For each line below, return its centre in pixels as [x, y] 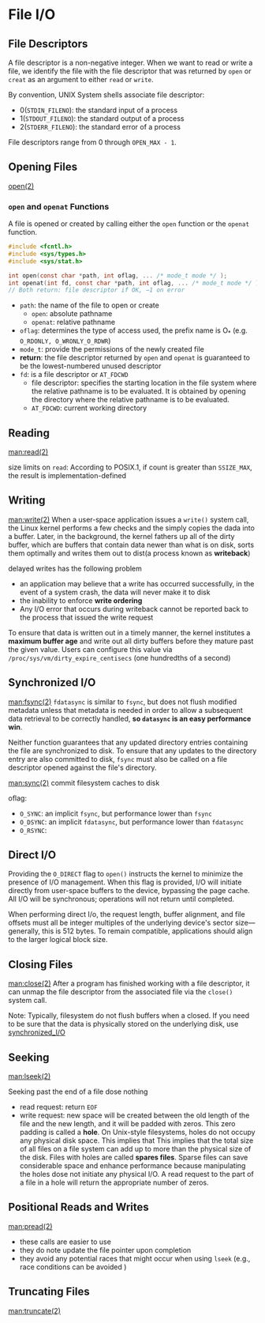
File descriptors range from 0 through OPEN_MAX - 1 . [93, 142]
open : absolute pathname [72, 314]
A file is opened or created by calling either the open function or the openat [129, 224]
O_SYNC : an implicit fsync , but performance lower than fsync [116, 813]
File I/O [32, 15]
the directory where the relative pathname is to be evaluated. [131, 400]
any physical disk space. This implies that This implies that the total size [136, 1140]
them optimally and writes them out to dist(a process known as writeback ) [129, 553]
